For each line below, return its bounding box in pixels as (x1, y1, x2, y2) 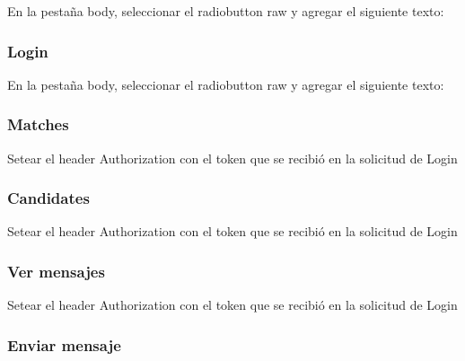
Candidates (7, 187, 90, 209)
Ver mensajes (7, 260, 105, 282)
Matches (7, 113, 69, 136)
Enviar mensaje (7, 333, 121, 356)
